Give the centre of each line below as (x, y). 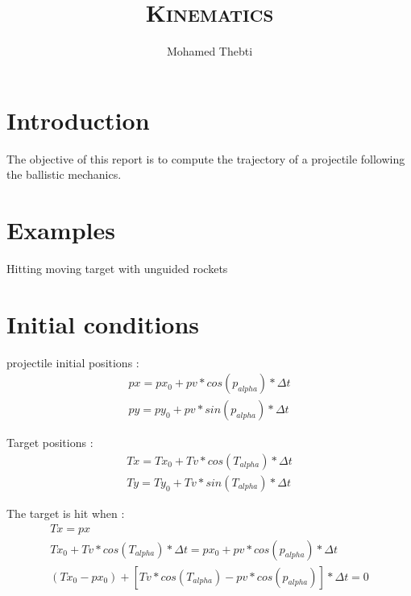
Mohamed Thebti (210, 51)
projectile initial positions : (73, 362)
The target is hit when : (66, 513)
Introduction (78, 120)
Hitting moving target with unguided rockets (117, 268)
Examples (61, 230)
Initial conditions (103, 323)
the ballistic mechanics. (64, 174)
